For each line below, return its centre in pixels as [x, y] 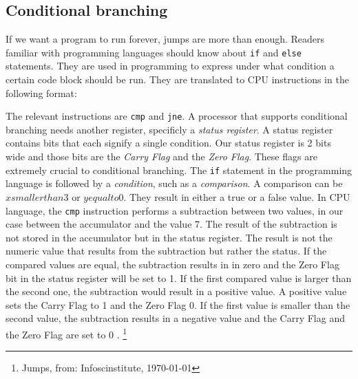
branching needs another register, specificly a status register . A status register [169, 129]
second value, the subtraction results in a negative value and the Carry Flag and [175, 318]
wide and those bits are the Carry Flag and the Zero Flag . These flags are [161, 156]
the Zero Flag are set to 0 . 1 [66, 333]
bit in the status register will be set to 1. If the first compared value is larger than [179, 278]
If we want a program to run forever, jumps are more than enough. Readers [165, 39]
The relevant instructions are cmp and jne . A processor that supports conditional [177, 116]
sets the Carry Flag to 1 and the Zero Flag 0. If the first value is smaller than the [178, 304]
